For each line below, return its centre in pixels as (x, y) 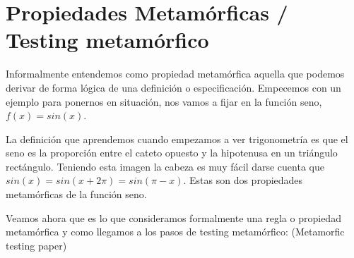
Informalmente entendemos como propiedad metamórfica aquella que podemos (175, 74)
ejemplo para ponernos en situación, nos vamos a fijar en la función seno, (164, 101)
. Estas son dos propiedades (243, 180)
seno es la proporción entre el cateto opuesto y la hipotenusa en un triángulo (172, 153)
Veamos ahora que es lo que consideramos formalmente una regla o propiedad (173, 217)
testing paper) (36, 245)
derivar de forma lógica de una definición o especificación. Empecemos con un (173, 87)
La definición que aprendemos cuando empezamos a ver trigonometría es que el (177, 139)
